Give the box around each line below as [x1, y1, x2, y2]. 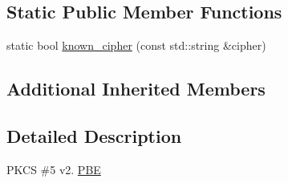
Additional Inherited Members [6, 76, 266, 101]
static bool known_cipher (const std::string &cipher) [6, 37, 266, 54]
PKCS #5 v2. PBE [6, 161, 101, 177]
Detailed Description [6, 123, 182, 148]
